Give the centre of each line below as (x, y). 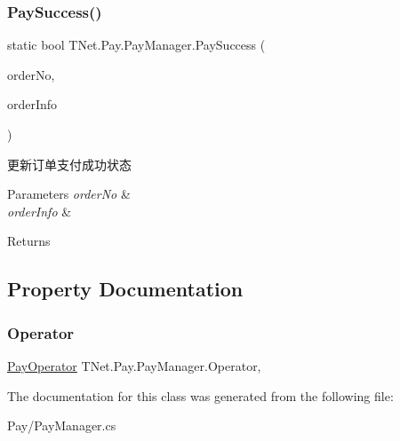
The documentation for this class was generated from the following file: (200, 395)
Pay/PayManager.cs (62, 425)
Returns (29, 241)
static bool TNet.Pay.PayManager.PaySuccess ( (136, 45)
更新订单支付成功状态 (69, 164)
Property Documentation (125, 289)
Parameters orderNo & (69, 194)
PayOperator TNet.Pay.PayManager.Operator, (134, 365)
